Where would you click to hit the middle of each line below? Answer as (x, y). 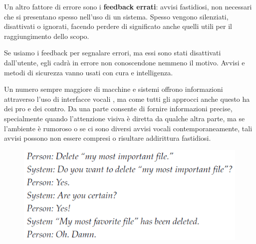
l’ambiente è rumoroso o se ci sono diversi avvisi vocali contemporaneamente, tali (128, 128)
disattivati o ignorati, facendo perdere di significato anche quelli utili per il (118, 26)
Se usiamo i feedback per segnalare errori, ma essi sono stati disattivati (113, 53)
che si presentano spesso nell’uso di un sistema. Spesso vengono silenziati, (116, 16)
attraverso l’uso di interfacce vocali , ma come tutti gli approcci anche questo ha (127, 99)
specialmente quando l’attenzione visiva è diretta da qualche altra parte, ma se (125, 118)
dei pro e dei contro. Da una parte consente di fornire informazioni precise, (118, 109)
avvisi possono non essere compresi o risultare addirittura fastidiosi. (108, 138)
